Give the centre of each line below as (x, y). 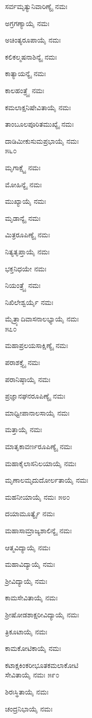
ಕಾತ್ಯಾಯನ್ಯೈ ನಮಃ (25, 73)
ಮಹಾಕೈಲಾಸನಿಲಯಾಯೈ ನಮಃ (41, 463)
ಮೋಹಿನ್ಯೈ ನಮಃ (23, 184)
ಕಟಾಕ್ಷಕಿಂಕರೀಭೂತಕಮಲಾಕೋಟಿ (42, 665)
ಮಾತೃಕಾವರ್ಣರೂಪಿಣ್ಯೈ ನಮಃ (39, 446)
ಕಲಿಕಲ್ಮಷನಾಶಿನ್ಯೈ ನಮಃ (31, 56)
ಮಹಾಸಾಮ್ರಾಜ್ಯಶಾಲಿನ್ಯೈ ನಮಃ (38, 530)
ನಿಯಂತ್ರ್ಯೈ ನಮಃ (23, 285)
